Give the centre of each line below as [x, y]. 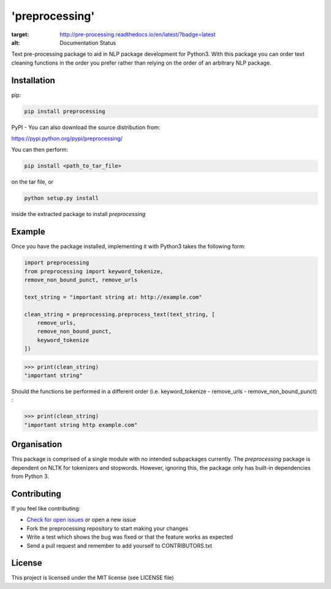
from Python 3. [30, 477]
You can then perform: [40, 150]
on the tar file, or [32, 182]
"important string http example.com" [81, 425]
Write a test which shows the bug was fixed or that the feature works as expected [130, 537]
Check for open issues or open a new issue [81, 520]
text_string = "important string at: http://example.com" [113, 297]
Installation [33, 80]
